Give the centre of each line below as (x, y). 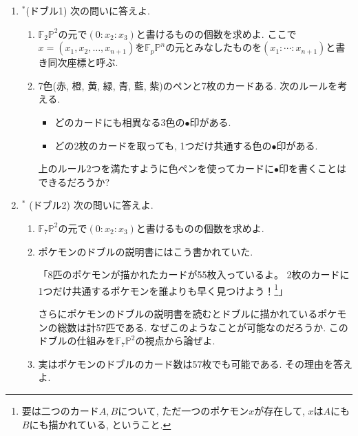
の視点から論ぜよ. (175, 341)
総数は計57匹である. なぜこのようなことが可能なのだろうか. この (203, 327)
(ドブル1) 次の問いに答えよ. (88, 10)
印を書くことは (312, 168)
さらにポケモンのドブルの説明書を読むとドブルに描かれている (178, 313)
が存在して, (280, 410)
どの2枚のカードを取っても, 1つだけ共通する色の (163, 145)
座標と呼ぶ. (93, 62)
